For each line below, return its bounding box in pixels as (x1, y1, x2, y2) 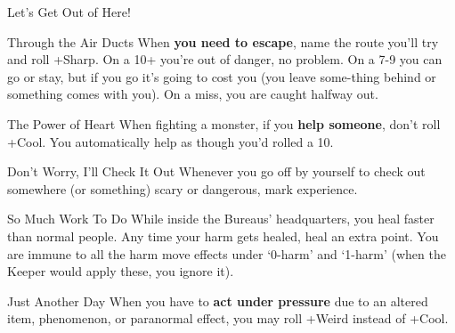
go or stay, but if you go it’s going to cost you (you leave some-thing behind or (7, 67, 436, 85)
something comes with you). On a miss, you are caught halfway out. (7, 85, 378, 103)
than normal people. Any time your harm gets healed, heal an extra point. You (7, 226, 439, 245)
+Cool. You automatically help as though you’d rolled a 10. (7, 132, 334, 150)
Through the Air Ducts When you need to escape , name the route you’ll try (7, 32, 439, 51)
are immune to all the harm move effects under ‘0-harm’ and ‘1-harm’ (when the (7, 244, 446, 263)
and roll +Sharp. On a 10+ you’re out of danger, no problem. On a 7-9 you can (7, 50, 443, 69)
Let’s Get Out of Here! (7, 3, 131, 20)
